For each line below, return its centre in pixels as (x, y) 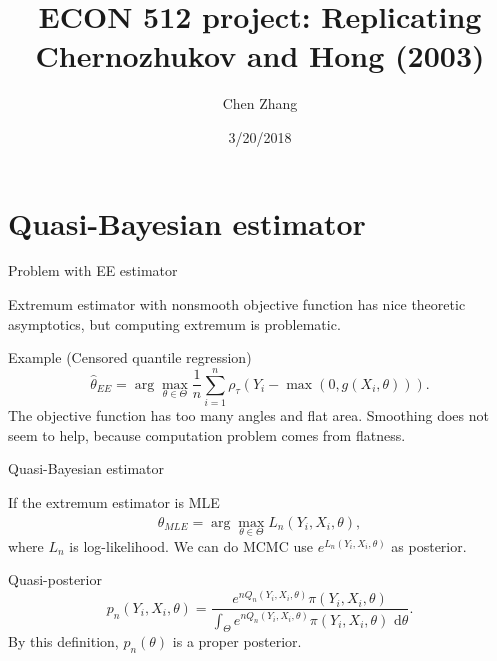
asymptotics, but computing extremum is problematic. (174, 323)
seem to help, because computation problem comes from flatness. (207, 434)
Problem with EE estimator (93, 270)
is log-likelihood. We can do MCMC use (191, 545)
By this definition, (63, 641)
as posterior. (429, 545)
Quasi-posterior (55, 579)
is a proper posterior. (237, 641)
